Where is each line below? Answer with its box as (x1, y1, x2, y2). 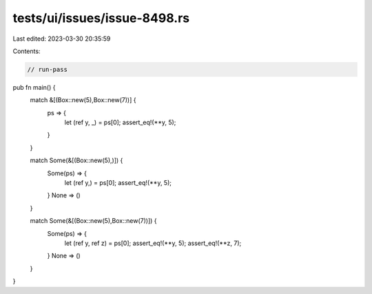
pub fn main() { (12, 83, 56, 91)
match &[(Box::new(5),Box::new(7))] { (30, 96, 136, 104)
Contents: (12, 47, 41, 55)
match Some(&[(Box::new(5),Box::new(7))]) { (30, 217, 158, 225)
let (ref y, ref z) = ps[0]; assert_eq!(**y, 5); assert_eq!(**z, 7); (64, 239, 242, 247)
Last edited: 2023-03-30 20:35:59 (12, 35, 111, 43)
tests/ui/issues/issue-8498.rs (12, 10, 190, 26)
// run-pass (27, 66, 68, 73)
